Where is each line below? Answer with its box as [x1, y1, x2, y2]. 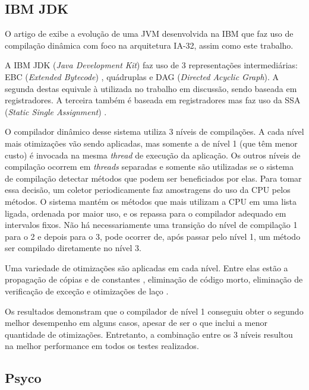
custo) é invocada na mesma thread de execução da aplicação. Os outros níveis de [5, 148, 301, 161]
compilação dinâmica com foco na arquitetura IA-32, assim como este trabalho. [5, 39, 294, 51]
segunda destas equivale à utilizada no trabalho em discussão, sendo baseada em [5, 82, 297, 94]
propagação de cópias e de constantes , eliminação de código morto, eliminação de [5, 273, 303, 286]
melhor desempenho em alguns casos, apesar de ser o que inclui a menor [5, 316, 267, 329]
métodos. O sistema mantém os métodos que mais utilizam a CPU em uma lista [5, 195, 297, 207]
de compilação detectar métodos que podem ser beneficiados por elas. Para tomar [5, 172, 302, 184]
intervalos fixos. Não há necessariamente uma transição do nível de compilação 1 [5, 218, 298, 231]
